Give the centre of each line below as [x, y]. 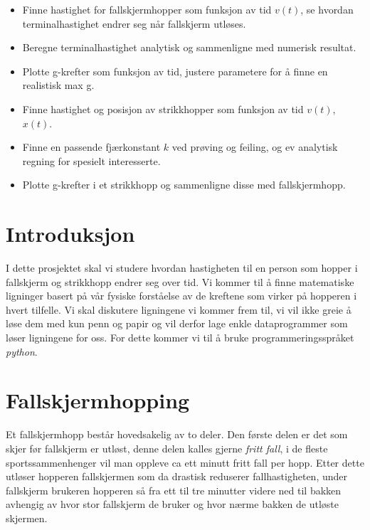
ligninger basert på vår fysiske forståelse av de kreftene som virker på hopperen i [181, 296]
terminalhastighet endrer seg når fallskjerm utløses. [134, 23]
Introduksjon [70, 234]
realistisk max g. [58, 85]
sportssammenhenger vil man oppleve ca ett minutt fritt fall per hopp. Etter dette [185, 462]
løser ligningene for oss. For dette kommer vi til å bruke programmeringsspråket [180, 338]
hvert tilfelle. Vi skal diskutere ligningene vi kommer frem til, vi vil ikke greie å [179, 309]
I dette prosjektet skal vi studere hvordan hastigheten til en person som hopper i [182, 268]
